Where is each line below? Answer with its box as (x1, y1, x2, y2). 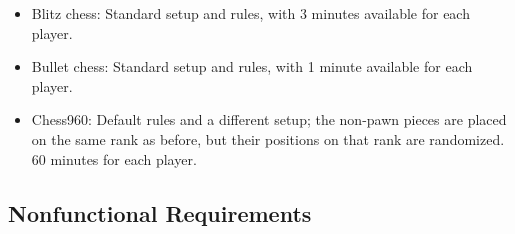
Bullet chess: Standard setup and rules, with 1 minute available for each (31, 56, 473, 77)
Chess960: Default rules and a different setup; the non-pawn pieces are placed (31, 109, 507, 130)
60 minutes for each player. (31, 148, 197, 169)
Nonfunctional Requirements (8, 197, 312, 228)
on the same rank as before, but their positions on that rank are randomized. (31, 128, 505, 149)
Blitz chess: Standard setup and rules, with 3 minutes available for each (31, 3, 470, 23)
